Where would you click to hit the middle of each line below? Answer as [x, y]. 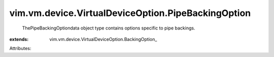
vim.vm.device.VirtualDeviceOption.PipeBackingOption [130, 13]
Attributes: [20, 48]
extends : [19, 39]
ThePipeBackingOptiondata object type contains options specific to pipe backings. [109, 28]
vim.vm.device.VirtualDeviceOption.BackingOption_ [103, 39]
